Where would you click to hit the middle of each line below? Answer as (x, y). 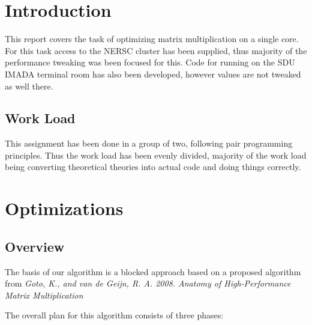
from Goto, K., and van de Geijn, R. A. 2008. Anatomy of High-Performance (148, 283)
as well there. (29, 86)
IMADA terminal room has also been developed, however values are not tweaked (153, 74)
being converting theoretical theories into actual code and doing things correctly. (153, 167)
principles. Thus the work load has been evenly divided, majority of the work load (156, 155)
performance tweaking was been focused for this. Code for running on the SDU (150, 62)
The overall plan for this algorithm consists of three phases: (114, 315)
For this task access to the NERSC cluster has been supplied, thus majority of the (156, 50)
